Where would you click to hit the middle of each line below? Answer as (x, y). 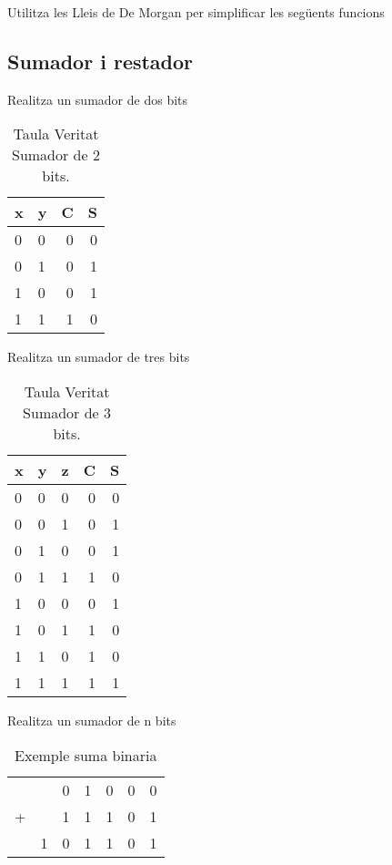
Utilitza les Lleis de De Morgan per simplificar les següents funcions (196, 12)
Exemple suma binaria (86, 755)
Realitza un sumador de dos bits (98, 99)
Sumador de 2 (56, 155)
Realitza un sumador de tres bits (99, 357)
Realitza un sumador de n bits (92, 720)
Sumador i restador (101, 61)
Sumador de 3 (67, 412)
